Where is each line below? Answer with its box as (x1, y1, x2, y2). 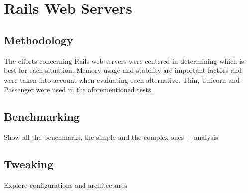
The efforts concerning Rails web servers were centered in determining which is (4, 55, 244, 65)
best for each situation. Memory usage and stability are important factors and (4, 65, 242, 75)
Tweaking (4, 156, 54, 172)
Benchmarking (4, 109, 80, 124)
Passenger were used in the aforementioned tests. (4, 84, 153, 95)
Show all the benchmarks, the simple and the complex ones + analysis (4, 132, 218, 142)
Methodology (4, 32, 73, 47)
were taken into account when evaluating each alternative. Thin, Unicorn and (4, 74, 240, 85)
